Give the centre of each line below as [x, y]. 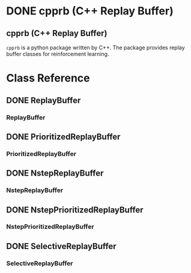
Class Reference [48, 78]
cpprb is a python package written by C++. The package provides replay [95, 47]
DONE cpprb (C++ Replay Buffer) [90, 11]
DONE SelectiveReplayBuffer [61, 246]
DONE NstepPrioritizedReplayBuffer [75, 210]
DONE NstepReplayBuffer [55, 173]
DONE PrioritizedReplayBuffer [63, 136]
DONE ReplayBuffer [44, 100]
